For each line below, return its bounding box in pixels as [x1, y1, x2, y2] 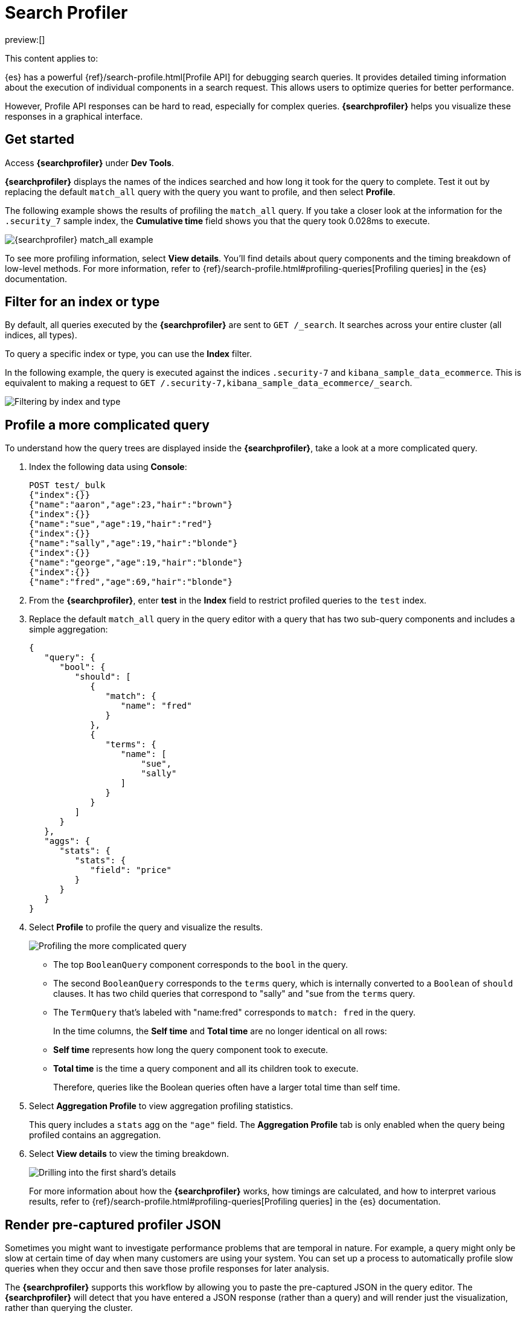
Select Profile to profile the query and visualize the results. [29, 922, 263, 933]
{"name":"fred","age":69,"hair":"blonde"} [29, 577, 233, 587]
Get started [5, 132, 74, 147]
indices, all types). [5, 330, 77, 341]
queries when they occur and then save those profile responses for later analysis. [5, 1263, 329, 1274]
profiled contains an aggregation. [29, 1130, 161, 1141]
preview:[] [5, 34, 45, 45]
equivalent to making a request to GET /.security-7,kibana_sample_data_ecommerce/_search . [5, 378, 412, 388]
